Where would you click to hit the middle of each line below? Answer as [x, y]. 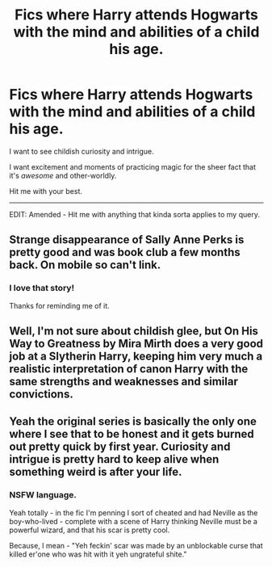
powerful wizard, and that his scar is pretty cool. [90, 530]
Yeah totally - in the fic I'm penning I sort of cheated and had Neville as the [134, 512]
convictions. [41, 395]
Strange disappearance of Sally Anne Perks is [127, 240]
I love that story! [42, 288]
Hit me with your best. [46, 191]
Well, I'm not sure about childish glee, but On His [134, 332]
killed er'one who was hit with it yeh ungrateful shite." [98, 554]
